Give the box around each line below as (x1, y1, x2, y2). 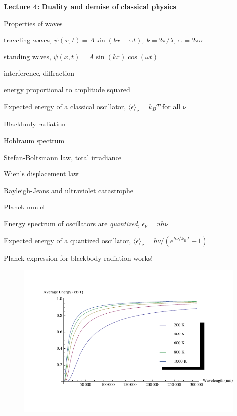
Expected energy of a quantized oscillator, (4, 235, 131, 245)
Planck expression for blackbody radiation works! (4, 252, 153, 263)
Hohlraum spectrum (4, 135, 65, 145)
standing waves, (4, 51, 51, 61)
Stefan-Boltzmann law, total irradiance (4, 152, 121, 162)
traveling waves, (4, 35, 52, 45)
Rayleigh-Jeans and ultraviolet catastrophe (4, 185, 133, 195)
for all (162, 101, 181, 111)
